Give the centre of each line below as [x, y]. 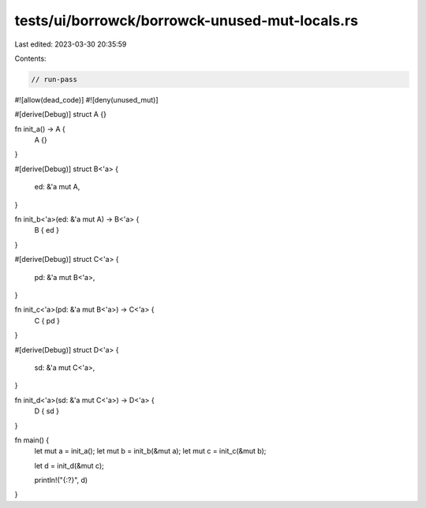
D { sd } [47, 411]
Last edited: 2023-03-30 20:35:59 [71, 44]
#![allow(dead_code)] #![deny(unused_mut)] [86, 99]
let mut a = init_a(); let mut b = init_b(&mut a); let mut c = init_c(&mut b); [150, 451]
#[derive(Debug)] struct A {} [60, 114]
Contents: [30, 58]
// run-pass [54, 79]
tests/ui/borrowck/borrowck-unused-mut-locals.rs [187, 21]
